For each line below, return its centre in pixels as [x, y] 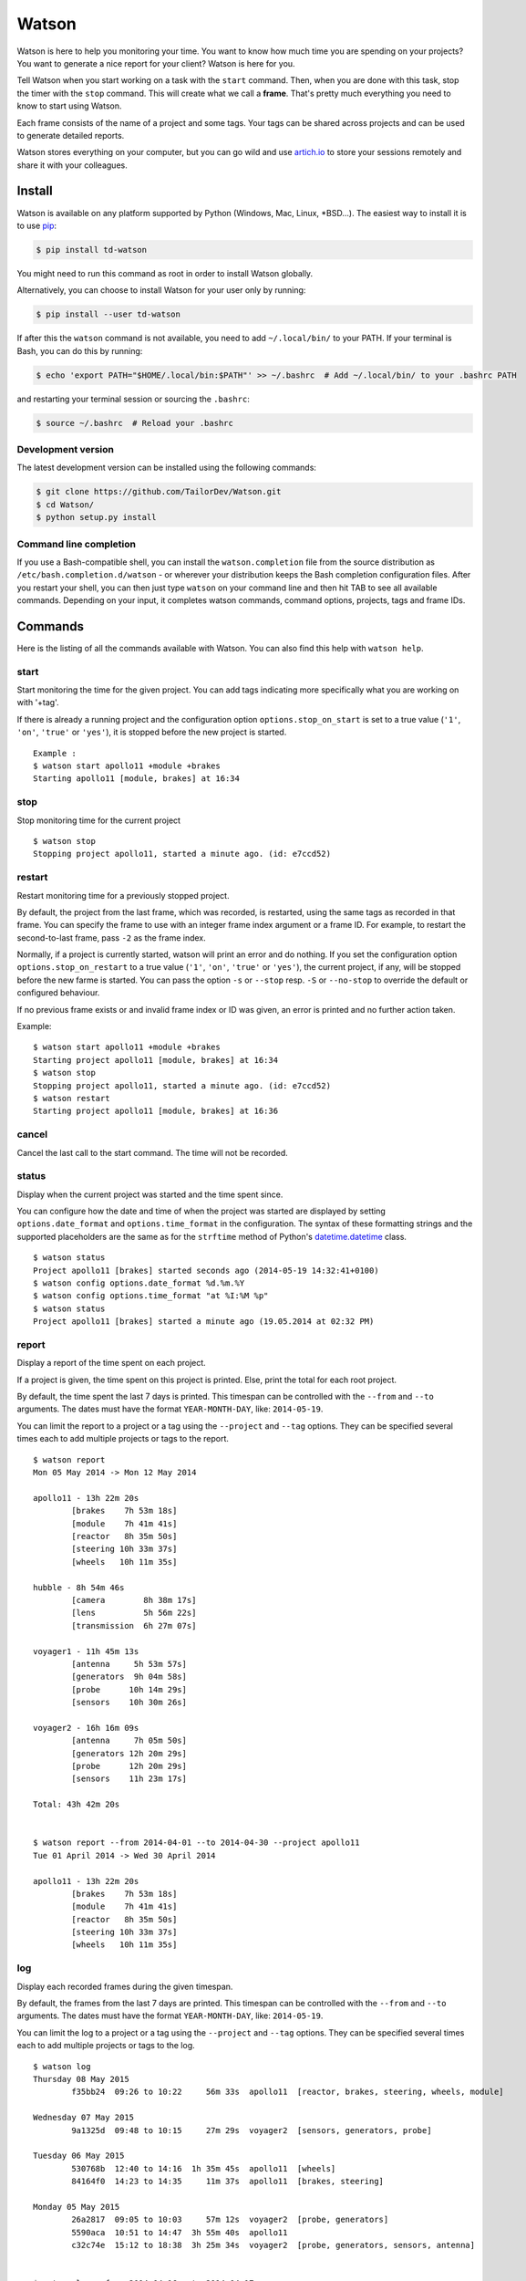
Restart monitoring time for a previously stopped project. [123, 895]
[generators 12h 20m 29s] [129, 1753]
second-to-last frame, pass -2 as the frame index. [112, 937]
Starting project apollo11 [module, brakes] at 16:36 [155, 1111]
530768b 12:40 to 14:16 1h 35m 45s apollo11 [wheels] [204, 2168]
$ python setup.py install [96, 517]
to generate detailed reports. [71, 135]
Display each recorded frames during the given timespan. [125, 1986]
